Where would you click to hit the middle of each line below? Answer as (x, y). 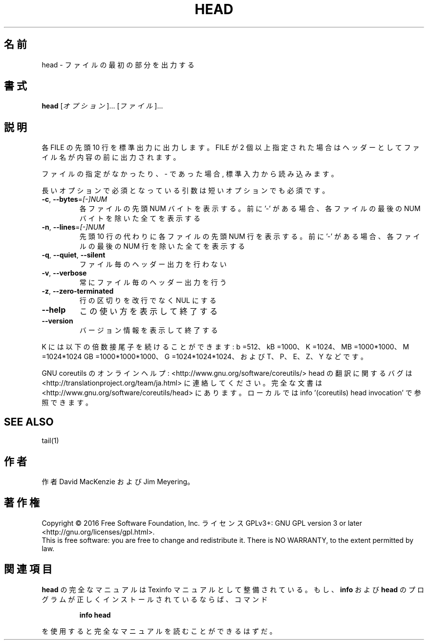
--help (54, 310)
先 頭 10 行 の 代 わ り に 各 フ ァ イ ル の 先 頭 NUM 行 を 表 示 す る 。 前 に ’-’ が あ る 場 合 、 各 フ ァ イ (250, 236)
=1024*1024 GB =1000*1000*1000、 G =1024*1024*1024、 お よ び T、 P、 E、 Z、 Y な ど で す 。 (205, 357)
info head (95, 615)
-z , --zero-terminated (78, 291)
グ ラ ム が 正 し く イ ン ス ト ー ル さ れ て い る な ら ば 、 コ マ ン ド (155, 599)
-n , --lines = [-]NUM (73, 227)
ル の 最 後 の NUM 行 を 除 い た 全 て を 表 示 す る (162, 246)
